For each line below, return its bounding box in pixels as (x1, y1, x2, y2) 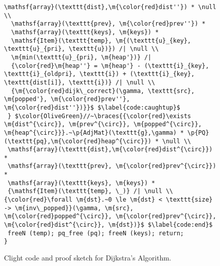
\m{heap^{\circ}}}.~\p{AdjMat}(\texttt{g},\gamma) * (4, 129, 184, 136)
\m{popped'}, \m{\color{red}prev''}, (4, 96, 130, 103)
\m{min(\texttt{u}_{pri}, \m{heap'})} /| (11, 53, 152, 61)
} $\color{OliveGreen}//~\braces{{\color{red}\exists (8, 112, 191, 120)
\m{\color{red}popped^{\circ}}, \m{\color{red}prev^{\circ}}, (4, 213, 216, 220)
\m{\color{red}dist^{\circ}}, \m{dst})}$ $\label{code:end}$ (4, 221, 213, 229)
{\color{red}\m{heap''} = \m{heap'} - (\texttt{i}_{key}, (11, 62, 209, 69)
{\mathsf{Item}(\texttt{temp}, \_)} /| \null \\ (8, 188, 173, 195)
